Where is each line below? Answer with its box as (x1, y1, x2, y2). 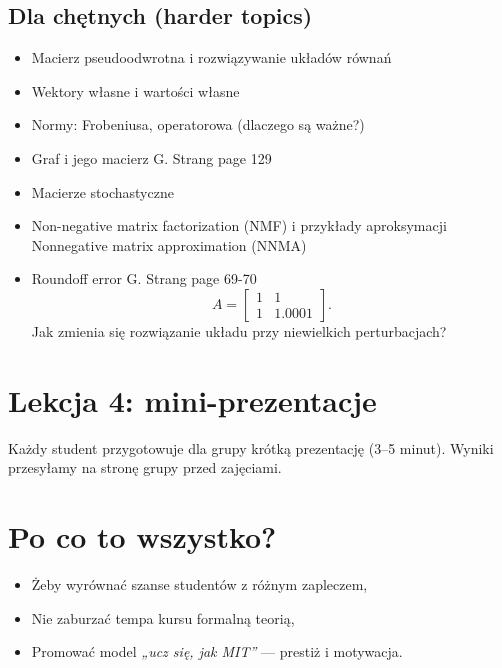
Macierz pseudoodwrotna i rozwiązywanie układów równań (31, 47, 392, 68)
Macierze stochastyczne (31, 181, 174, 202)
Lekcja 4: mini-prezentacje (8, 379, 377, 420)
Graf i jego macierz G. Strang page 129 (31, 147, 272, 168)
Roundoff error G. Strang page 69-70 (31, 268, 257, 289)
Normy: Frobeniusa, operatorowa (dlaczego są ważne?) (31, 114, 365, 135)
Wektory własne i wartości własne (31, 80, 240, 101)
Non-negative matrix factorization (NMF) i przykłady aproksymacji (31, 215, 447, 236)
